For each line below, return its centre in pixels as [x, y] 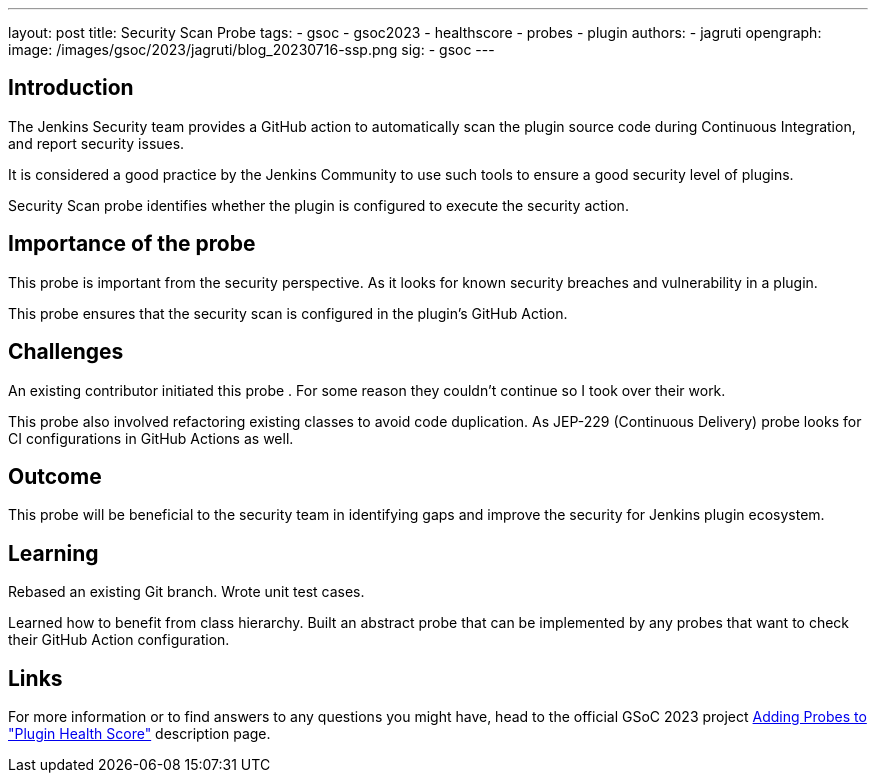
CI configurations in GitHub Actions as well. [151, 438]
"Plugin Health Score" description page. [139, 734]
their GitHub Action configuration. [119, 640]
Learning [53, 553]
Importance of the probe [132, 244]
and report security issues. [96, 143]
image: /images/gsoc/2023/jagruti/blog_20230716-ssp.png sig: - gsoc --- [251, 49]
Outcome [55, 476]
